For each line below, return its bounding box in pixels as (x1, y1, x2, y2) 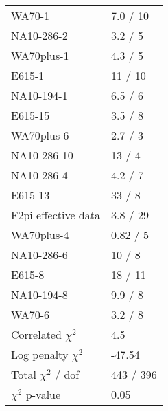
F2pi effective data (11, 207, 100, 223)
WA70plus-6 (11, 127, 69, 143)
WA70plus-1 (11, 47, 69, 63)
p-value (25, 386, 61, 402)
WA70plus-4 (11, 227, 69, 243)
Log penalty (11, 346, 69, 362)
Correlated (11, 326, 62, 342)
